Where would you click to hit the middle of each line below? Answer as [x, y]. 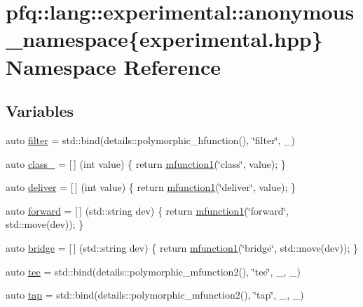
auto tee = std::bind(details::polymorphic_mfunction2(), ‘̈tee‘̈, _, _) [153, 271]
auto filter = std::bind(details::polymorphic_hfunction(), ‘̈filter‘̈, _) [151, 140]
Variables [40, 111]
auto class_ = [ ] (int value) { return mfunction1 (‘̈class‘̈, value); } [146, 163]
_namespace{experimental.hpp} [164, 39]
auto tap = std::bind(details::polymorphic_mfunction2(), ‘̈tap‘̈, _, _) [155, 295]
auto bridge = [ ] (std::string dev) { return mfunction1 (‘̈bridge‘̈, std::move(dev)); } [182, 247]
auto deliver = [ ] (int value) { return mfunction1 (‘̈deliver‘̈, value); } [151, 187]
